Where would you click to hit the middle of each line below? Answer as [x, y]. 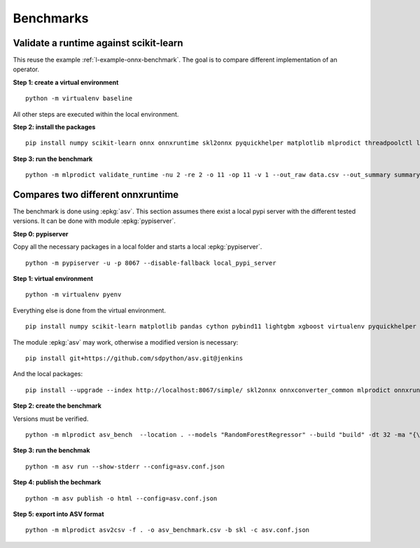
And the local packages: [48, 374]
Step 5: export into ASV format [58, 514]
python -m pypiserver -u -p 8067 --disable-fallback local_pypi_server [151, 263]
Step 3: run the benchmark [53, 159]
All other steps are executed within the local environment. [96, 114]
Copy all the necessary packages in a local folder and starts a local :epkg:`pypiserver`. [138, 247]
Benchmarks [51, 18]
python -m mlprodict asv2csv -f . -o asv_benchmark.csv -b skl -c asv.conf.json [168, 530]
